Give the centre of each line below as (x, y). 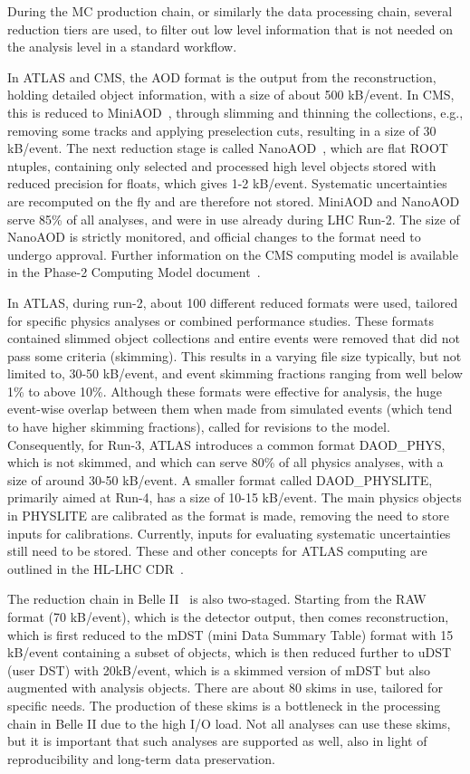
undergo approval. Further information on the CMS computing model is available (233, 254)
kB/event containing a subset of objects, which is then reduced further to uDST (230, 652)
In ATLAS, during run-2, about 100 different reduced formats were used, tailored (233, 302)
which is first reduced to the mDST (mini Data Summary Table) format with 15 (230, 634)
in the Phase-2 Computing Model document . (134, 272)
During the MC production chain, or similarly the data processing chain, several (230, 11)
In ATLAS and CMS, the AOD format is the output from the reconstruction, (222, 76)
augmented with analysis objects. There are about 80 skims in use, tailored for (225, 688)
